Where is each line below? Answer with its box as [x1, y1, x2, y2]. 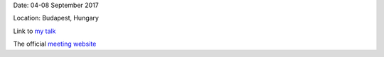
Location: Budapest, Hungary [13, 14, 100, 23]
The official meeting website [13, 39, 97, 49]
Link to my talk [13, 27, 56, 35]
